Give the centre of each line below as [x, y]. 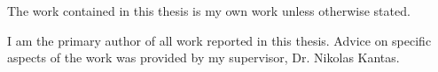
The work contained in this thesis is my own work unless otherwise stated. [209, 11]
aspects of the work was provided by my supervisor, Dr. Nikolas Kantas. [203, 58]
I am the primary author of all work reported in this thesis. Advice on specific [219, 40]
